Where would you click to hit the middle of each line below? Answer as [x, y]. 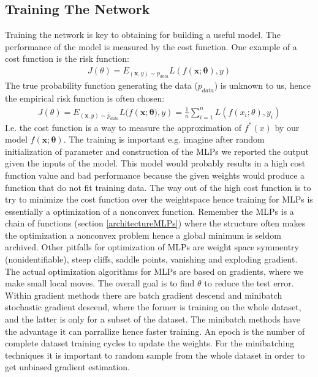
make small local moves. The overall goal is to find [100, 283]
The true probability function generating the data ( [101, 85]
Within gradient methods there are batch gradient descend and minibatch [144, 295]
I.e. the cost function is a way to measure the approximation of [123, 127]
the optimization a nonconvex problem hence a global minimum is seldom [143, 235]
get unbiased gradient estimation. [67, 367]
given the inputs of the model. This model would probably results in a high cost [155, 163]
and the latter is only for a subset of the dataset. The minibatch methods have [153, 319]
